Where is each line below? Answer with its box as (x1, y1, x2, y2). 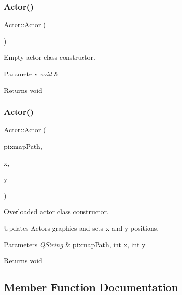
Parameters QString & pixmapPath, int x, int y (4, 239, 146, 249)
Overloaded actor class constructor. (4, 206, 109, 217)
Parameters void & (4, 69, 60, 78)
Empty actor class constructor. (4, 52, 95, 62)
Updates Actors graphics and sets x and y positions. (4, 222, 159, 233)
